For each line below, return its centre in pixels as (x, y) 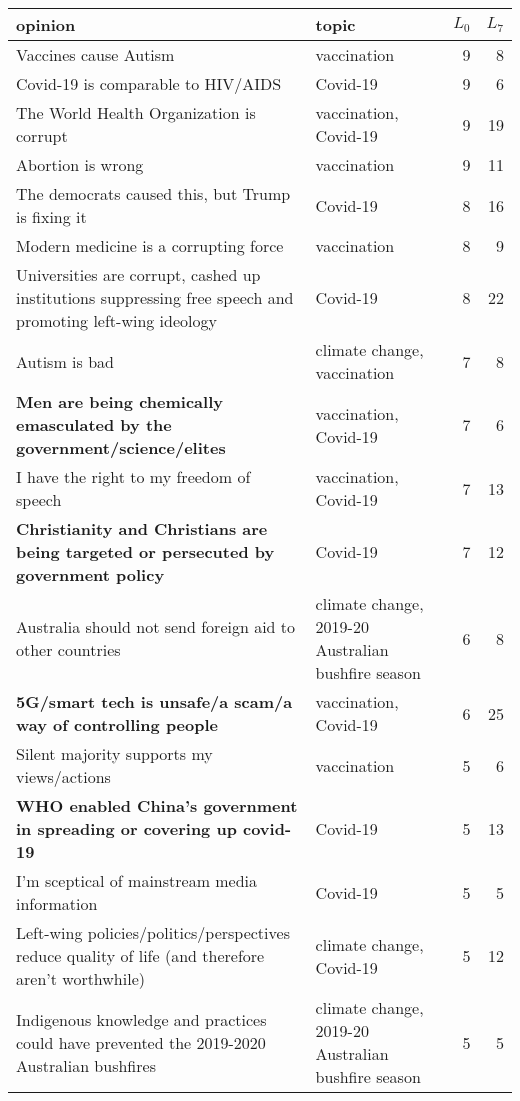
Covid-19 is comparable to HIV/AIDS (149, 83)
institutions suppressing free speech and (155, 297)
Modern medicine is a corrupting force (150, 245)
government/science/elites (121, 447)
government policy (90, 574)
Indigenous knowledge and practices (141, 1019)
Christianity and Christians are (142, 528)
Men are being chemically (119, 401)
